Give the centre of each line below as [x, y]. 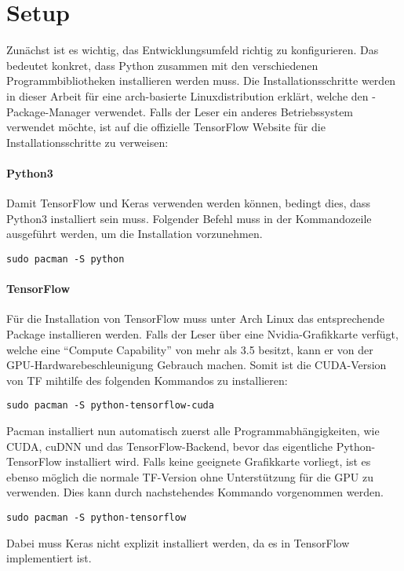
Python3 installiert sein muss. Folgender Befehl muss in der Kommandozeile [189, 218]
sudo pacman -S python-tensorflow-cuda [110, 406]
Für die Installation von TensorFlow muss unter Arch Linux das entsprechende [196, 318]
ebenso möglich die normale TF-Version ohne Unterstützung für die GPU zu [190, 476]
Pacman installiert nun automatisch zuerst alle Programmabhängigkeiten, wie [193, 430]
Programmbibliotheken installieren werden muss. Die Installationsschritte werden [201, 81]
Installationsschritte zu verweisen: [87, 142]
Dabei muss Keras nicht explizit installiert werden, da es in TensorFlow [178, 542]
